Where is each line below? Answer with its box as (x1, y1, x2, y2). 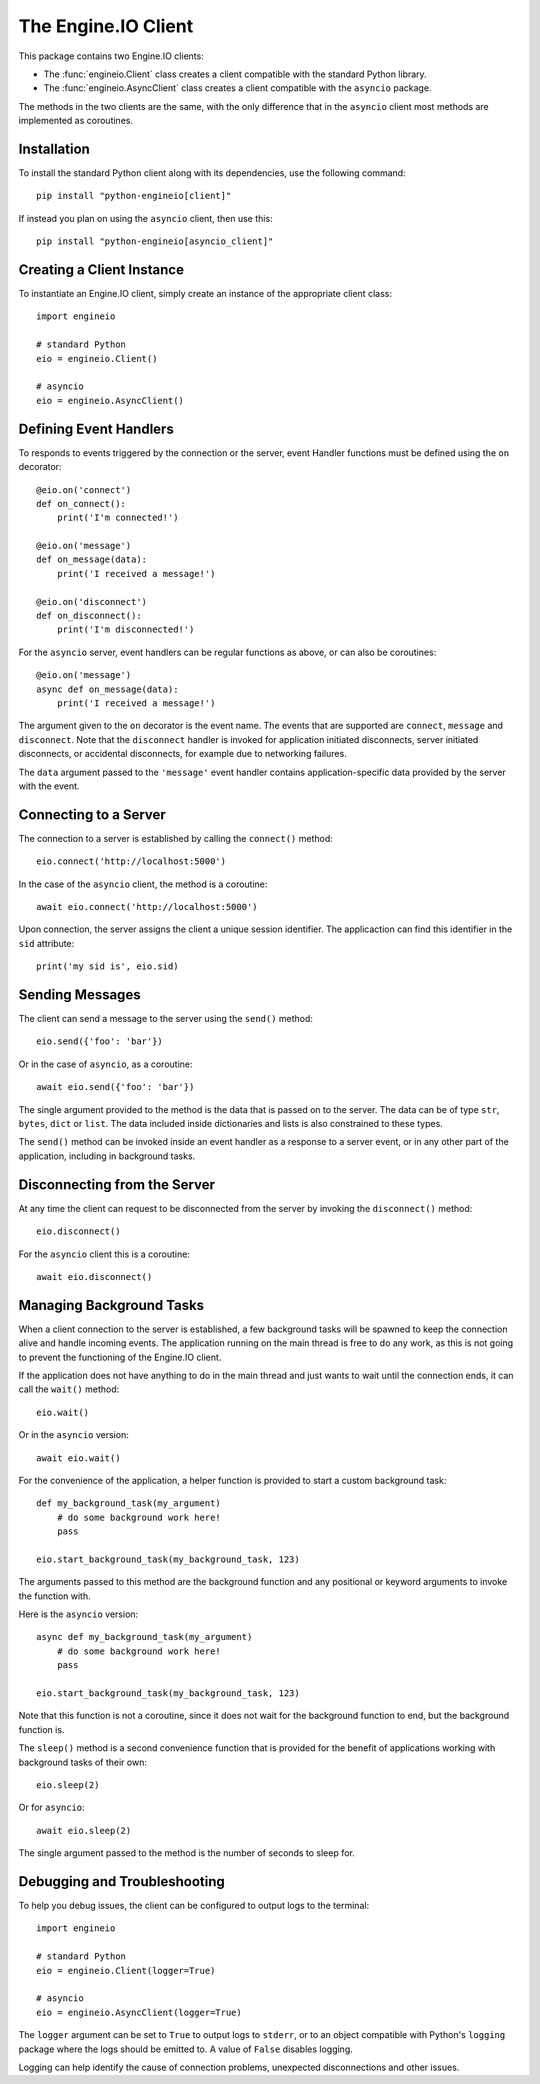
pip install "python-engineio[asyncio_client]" (36, 236, 274, 247)
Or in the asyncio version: (18, 1429, 129, 1441)
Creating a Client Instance (18, 261, 185, 278)
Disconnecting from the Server (18, 1176, 215, 1193)
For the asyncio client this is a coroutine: (18, 1248, 190, 1260)
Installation (18, 140, 90, 157)
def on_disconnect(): (36, 610, 142, 622)
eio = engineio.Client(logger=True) (36, 1965, 216, 1976)
